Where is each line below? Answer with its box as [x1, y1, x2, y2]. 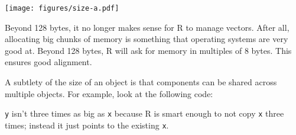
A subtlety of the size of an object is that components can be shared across [5, 76, 277, 88]
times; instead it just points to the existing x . [5, 118, 169, 131]
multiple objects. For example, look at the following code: [5, 87, 213, 99]
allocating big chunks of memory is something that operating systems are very [5, 33, 288, 45]
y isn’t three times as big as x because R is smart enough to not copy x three [5, 107, 284, 120]
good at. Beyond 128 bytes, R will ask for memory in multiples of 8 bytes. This [5, 44, 292, 56]
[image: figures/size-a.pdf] [5, 4, 119, 12]
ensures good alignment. [5, 56, 92, 68]
